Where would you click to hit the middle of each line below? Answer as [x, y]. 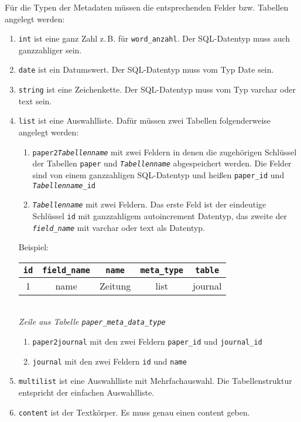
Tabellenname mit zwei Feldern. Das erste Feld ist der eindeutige [149, 204]
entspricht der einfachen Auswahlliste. [86, 392]
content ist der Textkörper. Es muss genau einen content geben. [134, 412]
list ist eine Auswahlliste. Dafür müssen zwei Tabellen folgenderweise [145, 120]
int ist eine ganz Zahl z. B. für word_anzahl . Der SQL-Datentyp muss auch [154, 38]
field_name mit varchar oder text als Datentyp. [119, 227]
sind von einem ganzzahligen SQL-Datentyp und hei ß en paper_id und [158, 174]
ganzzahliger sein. [50, 50]
